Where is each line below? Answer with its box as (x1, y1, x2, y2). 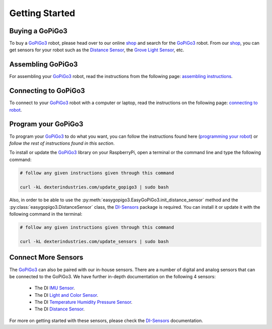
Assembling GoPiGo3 (9, 60, 78, 69)
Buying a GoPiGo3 (9, 27, 67, 35)
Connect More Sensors (9, 253, 84, 262)
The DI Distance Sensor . (34, 306, 85, 312)
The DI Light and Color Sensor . (34, 292, 98, 298)
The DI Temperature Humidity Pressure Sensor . (34, 299, 133, 305)
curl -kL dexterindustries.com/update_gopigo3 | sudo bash (20, 184, 169, 190)
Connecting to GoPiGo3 (9, 87, 85, 95)
